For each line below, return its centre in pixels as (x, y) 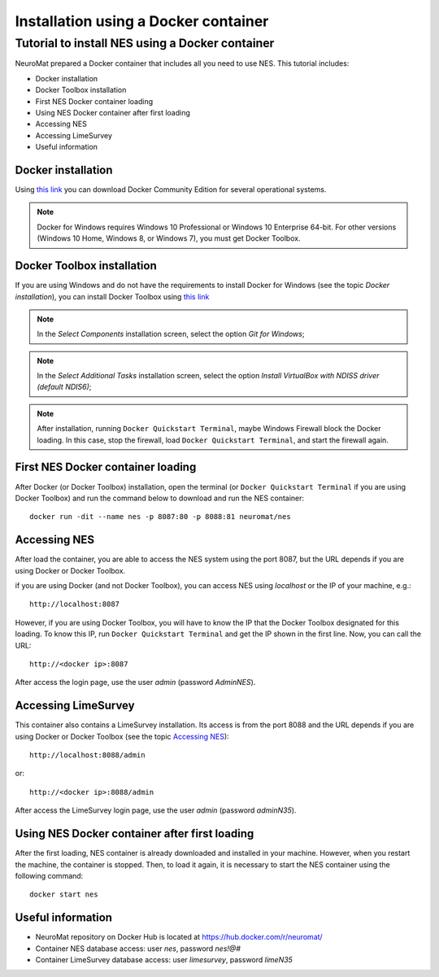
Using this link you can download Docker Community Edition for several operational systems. (171, 190)
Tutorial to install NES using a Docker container (145, 43)
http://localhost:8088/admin (87, 755)
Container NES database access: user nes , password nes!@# (138, 949)
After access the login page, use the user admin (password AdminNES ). (135, 683)
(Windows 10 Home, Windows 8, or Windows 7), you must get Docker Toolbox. (169, 238)
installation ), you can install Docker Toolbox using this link (112, 296)
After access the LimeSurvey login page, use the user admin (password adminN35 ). (156, 810)
